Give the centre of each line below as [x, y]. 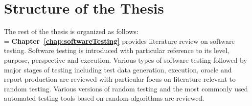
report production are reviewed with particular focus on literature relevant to [120, 79]
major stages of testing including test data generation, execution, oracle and [118, 69]
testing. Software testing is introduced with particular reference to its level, [117, 50]
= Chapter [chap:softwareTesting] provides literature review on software [119, 41]
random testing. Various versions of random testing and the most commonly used [126, 88]
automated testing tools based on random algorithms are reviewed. [104, 98]
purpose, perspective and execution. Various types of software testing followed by [126, 60]
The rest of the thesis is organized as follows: [71, 31]
